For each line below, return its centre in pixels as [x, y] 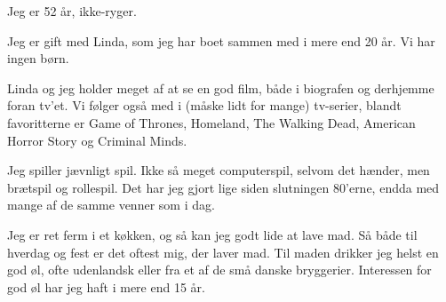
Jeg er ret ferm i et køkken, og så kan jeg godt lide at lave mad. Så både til [212, 234]
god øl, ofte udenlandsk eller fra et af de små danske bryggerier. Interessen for [219, 270]
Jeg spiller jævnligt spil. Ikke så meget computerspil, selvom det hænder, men [219, 170]
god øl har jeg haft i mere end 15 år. [106, 286]
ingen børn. [38, 58]
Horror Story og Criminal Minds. [97, 140]
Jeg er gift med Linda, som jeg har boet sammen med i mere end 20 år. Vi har [221, 40]
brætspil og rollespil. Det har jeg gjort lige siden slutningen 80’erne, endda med [223, 187]
